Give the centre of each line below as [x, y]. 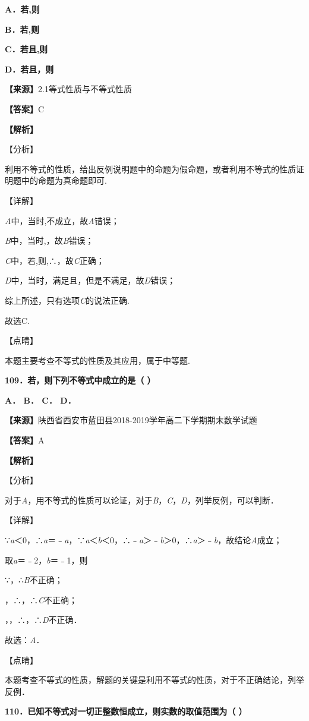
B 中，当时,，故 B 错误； [49, 240]
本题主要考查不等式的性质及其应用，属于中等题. [97, 360]
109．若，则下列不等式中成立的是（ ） [80, 380]
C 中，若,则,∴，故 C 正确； [55, 260]
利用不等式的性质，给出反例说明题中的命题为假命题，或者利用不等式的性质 [150, 169]
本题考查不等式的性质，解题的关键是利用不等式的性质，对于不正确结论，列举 [154, 680]
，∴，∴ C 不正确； [41, 599]
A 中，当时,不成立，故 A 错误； [62, 220]
